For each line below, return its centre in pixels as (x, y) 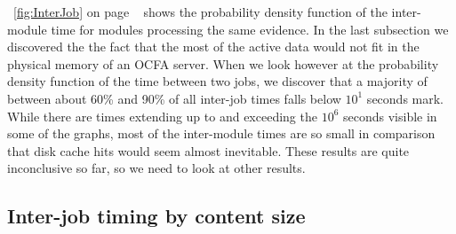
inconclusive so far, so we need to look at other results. (156, 168)
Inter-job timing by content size (156, 216)
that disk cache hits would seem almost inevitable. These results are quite (208, 150)
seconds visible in (390, 116)
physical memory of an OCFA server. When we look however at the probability (223, 63)
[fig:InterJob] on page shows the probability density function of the (200, 12)
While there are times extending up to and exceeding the (162, 116)
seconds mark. (405, 98)
